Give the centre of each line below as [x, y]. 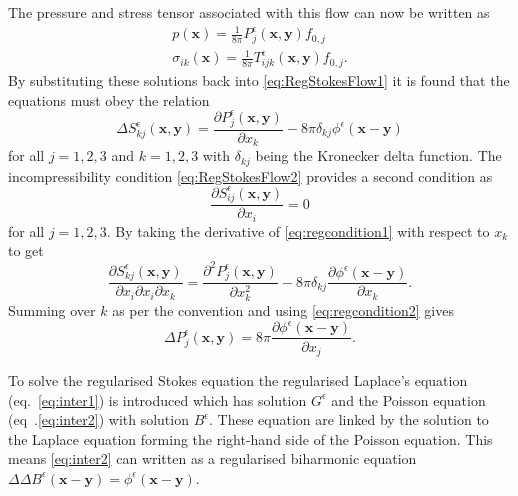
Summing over [52, 310]
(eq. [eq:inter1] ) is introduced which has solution [157, 399]
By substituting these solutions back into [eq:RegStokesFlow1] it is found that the [259, 80]
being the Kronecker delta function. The [378, 155]
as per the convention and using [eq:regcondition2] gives [283, 310]
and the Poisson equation [408, 399]
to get [26, 250]
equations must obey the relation [109, 99]
